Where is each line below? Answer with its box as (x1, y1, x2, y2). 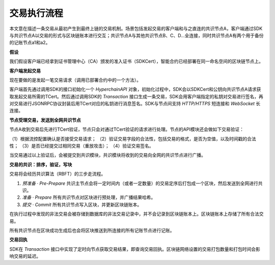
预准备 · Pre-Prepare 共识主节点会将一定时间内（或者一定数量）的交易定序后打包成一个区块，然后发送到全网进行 (22, 180, 258, 186)
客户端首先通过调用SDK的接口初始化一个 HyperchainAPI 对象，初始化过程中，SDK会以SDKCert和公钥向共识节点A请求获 (9, 86, 261, 93)
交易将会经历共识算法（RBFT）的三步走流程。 (9, 171, 106, 177)
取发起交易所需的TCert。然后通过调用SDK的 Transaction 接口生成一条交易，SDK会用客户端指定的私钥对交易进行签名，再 (9, 93, 263, 99)
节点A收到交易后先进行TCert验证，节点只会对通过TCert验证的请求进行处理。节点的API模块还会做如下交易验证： (9, 126, 244, 132)
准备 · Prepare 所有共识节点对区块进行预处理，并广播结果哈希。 (22, 194, 156, 200)
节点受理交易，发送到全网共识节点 (9, 117, 81, 123)
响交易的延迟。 (9, 253, 41, 259)
